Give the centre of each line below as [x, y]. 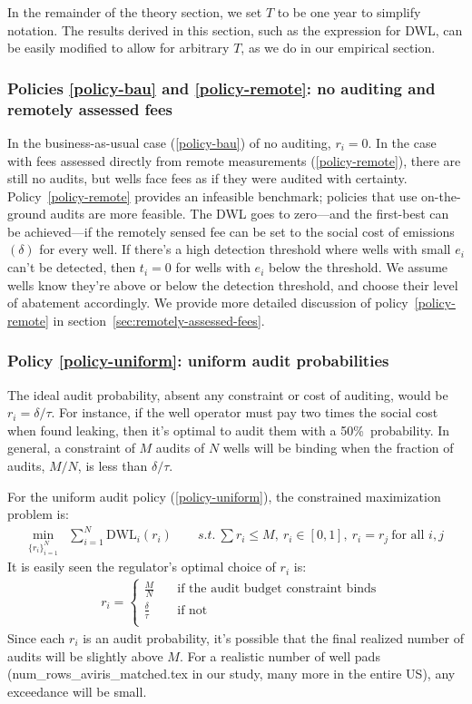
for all [408, 536]
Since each [36, 638]
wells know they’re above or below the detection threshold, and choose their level [233, 284]
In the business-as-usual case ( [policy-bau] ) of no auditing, [169, 142]
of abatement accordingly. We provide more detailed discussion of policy [208, 303]
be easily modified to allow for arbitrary [118, 48]
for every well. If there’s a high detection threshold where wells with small [245, 249]
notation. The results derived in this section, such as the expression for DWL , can [235, 29]
